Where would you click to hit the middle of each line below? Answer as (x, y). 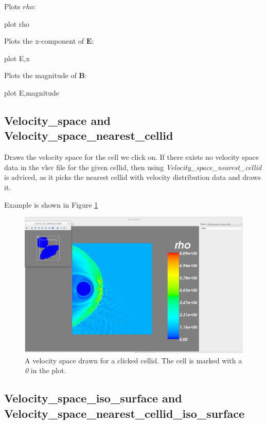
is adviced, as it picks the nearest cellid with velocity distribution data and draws (132, 177)
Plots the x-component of (44, 41)
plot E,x (17, 58)
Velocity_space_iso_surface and (93, 398)
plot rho (17, 23)
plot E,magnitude (32, 92)
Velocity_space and (57, 120)
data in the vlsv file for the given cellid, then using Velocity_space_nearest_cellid (133, 167)
